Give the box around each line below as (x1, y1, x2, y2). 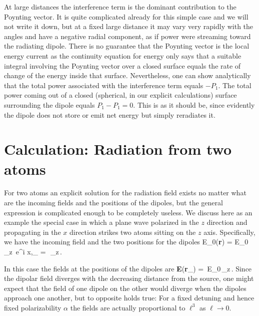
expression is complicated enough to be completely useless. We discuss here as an (4, 207, 252, 217)
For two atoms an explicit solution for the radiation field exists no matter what (4, 187, 246, 198)
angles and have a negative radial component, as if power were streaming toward (4, 31, 251, 41)
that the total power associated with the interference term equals (4, 80, 203, 90)
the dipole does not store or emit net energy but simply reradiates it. (4, 109, 215, 120)
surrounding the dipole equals (4, 99, 95, 110)
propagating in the (4, 226, 61, 237)
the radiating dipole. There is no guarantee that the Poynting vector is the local (4, 41, 249, 51)
